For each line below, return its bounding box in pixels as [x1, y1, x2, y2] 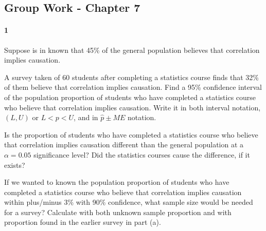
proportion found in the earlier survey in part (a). [4, 217, 161, 227]
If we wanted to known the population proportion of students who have [4, 177, 229, 187]
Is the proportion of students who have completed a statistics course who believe [4, 129, 258, 140]
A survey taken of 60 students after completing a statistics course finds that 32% [4, 71, 259, 82]
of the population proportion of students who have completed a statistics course [4, 91, 256, 102]
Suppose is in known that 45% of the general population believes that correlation [4, 44, 260, 55]
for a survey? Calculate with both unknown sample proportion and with [4, 206, 232, 217]
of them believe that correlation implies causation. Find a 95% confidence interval [4, 82, 262, 92]
